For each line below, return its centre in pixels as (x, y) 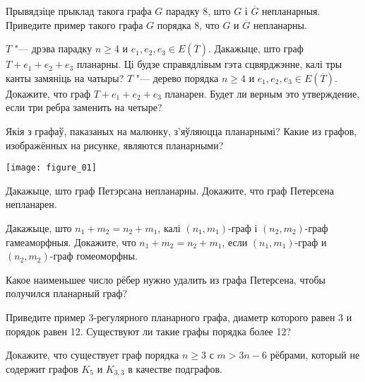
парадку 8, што (198, 11)
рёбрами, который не (315, 355)
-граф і (243, 228)
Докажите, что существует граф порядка (92, 355)
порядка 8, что (188, 24)
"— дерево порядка (177, 77)
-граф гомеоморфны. (94, 256)
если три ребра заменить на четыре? (84, 107)
